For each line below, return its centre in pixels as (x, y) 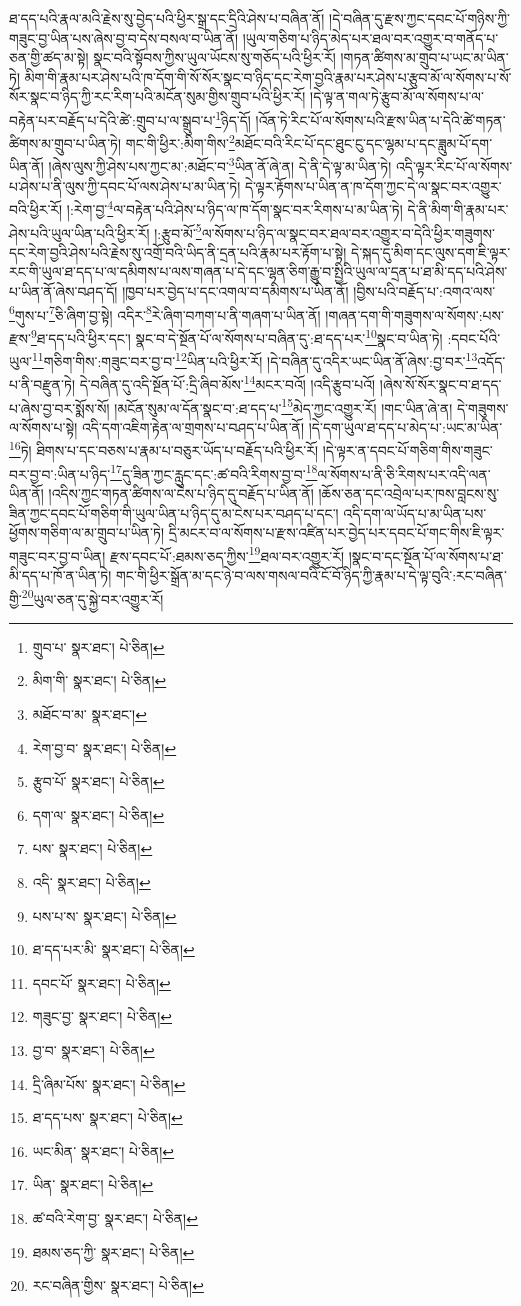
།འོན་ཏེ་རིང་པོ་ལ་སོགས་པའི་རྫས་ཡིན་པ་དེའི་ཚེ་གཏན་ (380, 119)
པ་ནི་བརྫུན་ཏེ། (42, 384)
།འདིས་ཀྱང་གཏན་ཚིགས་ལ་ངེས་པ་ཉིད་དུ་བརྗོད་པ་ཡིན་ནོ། (181, 492)
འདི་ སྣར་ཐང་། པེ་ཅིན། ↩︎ (91, 881)
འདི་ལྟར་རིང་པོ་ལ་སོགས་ (454, 166)
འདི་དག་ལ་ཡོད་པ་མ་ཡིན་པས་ (415, 512)
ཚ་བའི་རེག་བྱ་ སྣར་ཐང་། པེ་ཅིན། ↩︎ (115, 1217)
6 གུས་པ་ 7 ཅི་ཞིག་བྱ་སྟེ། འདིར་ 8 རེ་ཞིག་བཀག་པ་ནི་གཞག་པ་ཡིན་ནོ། (165, 313)
